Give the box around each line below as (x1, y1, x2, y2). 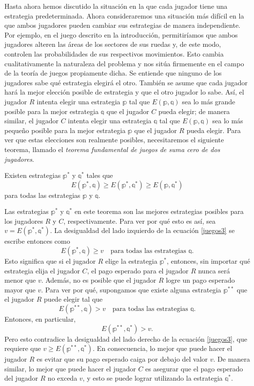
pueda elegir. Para (186, 125, 241, 135)
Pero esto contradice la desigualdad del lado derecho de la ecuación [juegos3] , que (4, 333, 247, 344)
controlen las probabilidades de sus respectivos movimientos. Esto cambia (4, 48, 224, 58)
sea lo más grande (182, 96, 235, 106)
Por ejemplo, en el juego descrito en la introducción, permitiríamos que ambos (4, 29, 238, 39)
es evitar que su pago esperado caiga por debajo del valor (37, 354, 208, 364)
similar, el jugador (4, 116, 59, 126)
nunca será (198, 265, 230, 275)
